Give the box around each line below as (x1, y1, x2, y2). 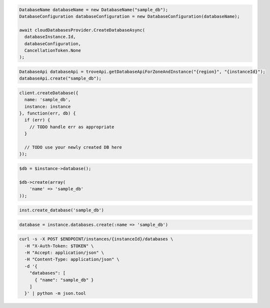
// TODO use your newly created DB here (24, 145, 122, 150)
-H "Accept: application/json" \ (24, 250, 104, 256)
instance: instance (24, 103, 71, 109)
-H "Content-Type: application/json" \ (24, 257, 120, 262)
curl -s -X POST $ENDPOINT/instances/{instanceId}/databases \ (19, 236, 174, 242)
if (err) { (24, 117, 51, 123)
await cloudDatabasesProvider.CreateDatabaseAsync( (19, 27, 145, 33)
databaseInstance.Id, (24, 34, 76, 40)
